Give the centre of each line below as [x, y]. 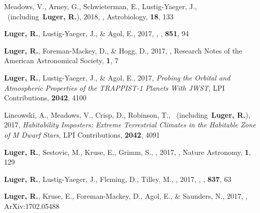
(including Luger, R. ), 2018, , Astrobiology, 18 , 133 [90, 16]
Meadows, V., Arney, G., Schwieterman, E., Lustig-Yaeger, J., [100, 6]
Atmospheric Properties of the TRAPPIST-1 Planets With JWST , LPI [114, 87]
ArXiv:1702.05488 [32, 206]
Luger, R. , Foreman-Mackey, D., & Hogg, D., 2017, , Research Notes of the [123, 50]
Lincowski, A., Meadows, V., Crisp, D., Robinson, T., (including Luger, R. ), [127, 114]
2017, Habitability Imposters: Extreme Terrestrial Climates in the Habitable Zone [130, 125]
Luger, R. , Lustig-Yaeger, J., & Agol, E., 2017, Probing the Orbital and [117, 77]
